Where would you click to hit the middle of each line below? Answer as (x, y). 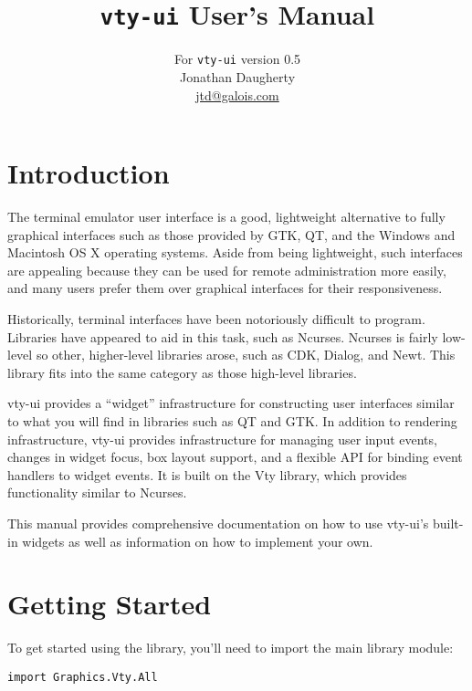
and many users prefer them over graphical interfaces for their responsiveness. (225, 288)
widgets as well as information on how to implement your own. (198, 541)
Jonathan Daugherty (237, 76)
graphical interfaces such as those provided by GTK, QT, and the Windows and (231, 234)
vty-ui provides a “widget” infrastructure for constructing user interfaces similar (231, 403)
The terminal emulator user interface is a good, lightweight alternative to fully (226, 217)
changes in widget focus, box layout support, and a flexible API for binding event (235, 457)
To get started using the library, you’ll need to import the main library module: (231, 648)
